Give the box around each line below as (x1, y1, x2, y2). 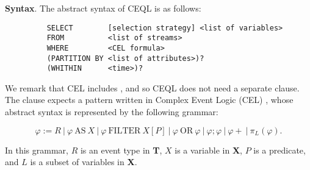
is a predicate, (253, 143, 306, 156)
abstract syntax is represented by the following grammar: (5, 105, 218, 118)
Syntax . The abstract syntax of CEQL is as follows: (5, 2, 201, 14)
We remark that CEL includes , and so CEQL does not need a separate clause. (5, 81, 300, 94)
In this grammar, (5, 143, 68, 156)
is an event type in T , (80, 143, 162, 156)
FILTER (108, 126, 141, 135)
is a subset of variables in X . (30, 155, 137, 168)
